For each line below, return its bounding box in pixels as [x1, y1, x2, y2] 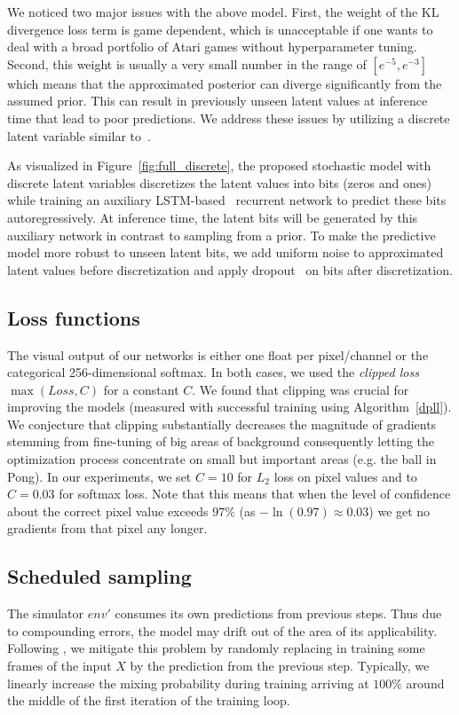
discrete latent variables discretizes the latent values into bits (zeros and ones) [7, 173, 431, 192]
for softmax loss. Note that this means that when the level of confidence [59, 484, 451, 503]
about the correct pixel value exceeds [7, 501, 209, 520]
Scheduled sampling [7, 562, 192, 590]
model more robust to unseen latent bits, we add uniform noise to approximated [7, 243, 444, 262]
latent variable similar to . [7, 126, 151, 145]
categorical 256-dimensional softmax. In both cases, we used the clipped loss [7, 363, 419, 381]
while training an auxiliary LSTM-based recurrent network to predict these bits [7, 191, 447, 209]
